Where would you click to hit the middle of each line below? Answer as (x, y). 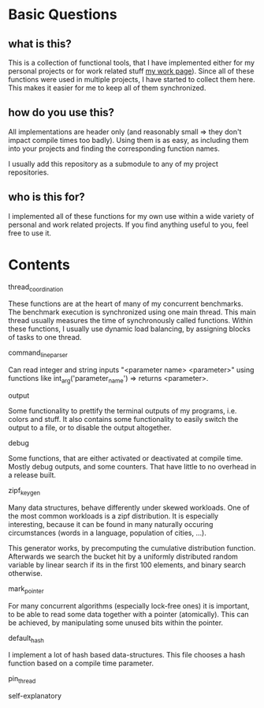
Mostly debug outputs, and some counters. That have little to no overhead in (132, 466)
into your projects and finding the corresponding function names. (114, 149)
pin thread (22, 680)
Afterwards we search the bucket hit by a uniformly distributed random (123, 556)
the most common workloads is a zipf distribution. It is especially (113, 516)
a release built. (32, 475)
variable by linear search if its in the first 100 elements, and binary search (127, 565)
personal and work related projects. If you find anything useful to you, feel (128, 224)
